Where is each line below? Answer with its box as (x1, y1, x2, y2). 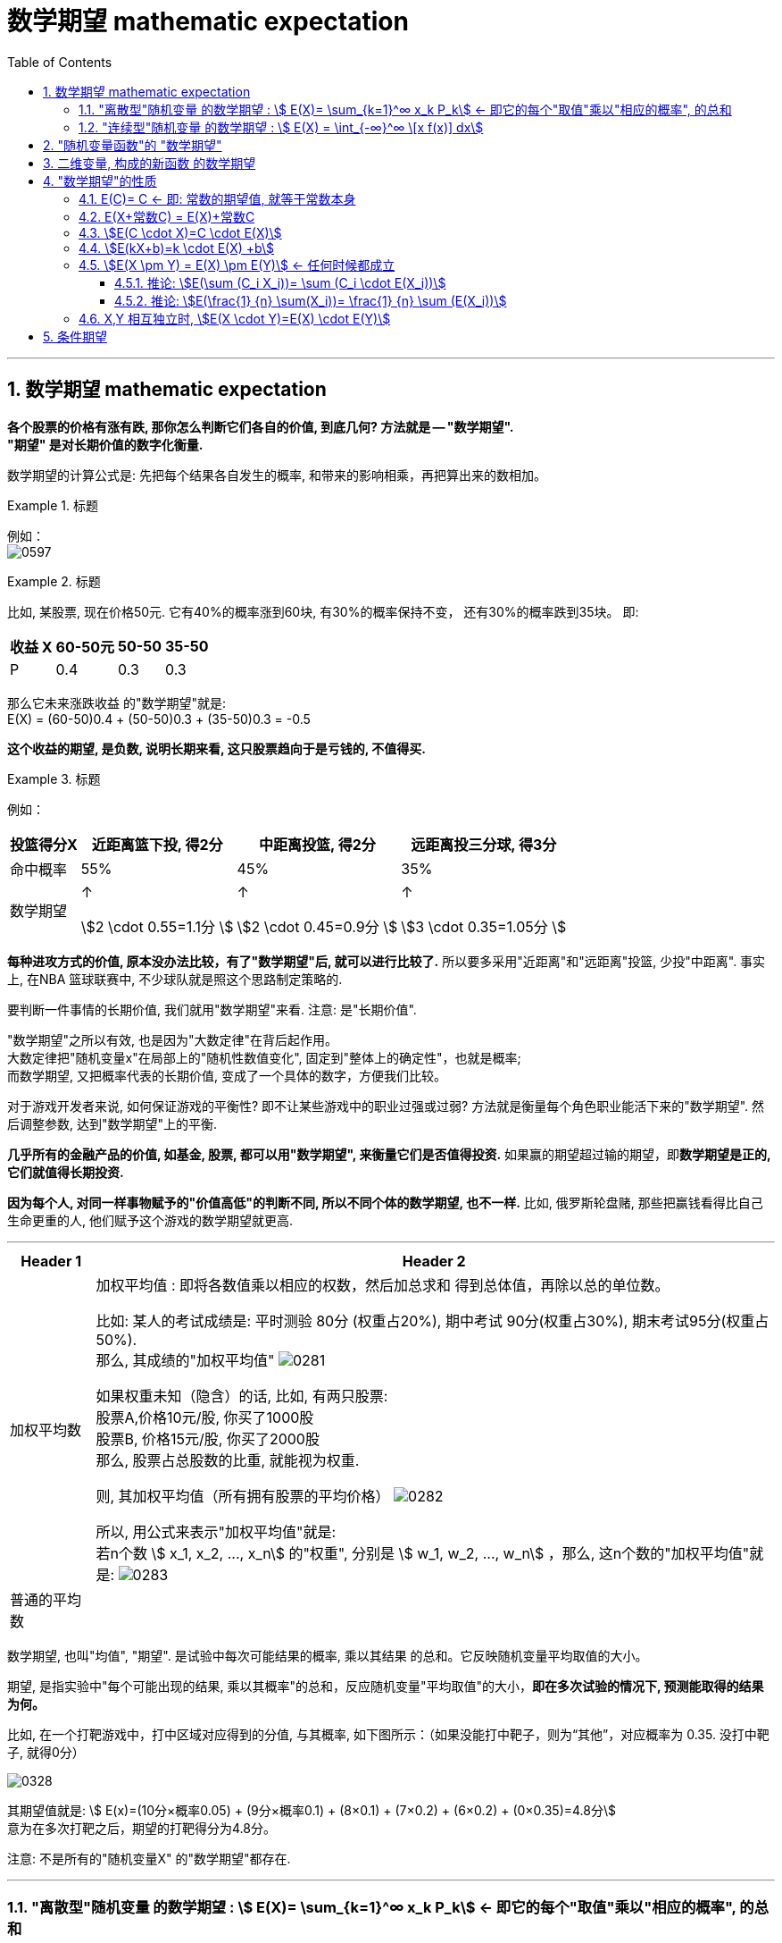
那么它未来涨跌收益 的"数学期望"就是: (7, 694, 227, 711)
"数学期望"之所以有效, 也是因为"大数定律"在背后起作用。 (7, 1031, 338, 1047)
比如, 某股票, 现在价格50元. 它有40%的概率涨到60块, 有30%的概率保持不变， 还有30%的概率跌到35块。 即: (7, 603, 639, 619)
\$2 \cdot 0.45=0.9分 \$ (237, 917, 398, 936)
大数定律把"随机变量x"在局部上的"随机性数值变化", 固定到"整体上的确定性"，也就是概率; (7, 1049, 521, 1065)
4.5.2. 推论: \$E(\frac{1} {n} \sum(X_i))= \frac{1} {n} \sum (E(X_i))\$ (114, 292, 507, 308)
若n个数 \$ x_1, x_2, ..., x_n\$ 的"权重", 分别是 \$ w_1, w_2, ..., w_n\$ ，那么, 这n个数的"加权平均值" (96, 1543, 750, 1562)
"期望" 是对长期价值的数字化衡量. (7, 436, 204, 452)
